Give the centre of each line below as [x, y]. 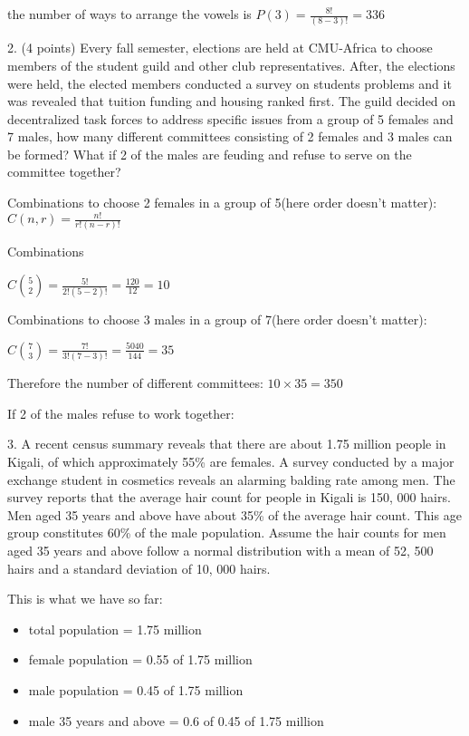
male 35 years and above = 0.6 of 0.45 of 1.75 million [176, 720]
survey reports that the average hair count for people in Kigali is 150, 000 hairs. [229, 497]
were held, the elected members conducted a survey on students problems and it [230, 83]
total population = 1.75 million [115, 629]
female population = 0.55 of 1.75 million [140, 659]
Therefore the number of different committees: [135, 383]
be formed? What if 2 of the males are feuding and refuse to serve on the [210, 154]
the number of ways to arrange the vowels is [129, 14]
